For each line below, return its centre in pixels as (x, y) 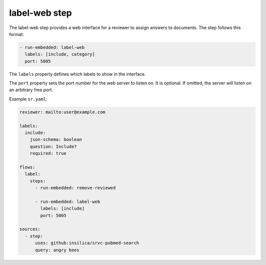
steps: (38, 181)
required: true (48, 153)
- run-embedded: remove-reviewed (75, 188)
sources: (30, 229)
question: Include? (53, 146)
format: (17, 34)
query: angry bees (57, 250)
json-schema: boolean (56, 140)
